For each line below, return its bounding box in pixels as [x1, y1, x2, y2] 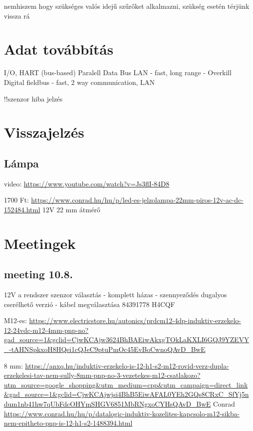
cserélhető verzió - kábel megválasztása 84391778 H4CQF [4, 299, 175, 309]
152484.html [4, 204, 40, 214]
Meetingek [4, 233, 76, 253]
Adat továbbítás [4, 39, 114, 59]
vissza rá [4, 10, 30, 21]
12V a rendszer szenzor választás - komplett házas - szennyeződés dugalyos [4, 289, 227, 300]
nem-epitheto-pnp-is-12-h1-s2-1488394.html [4, 418, 133, 428]
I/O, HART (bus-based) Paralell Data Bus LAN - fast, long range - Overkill [4, 67, 232, 78]
